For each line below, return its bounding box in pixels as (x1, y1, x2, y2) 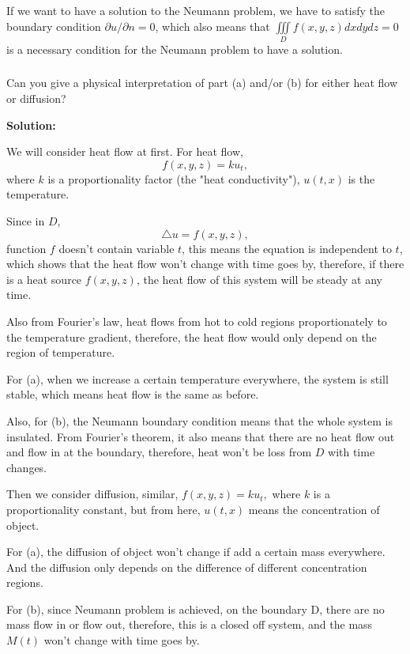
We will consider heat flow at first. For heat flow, (6, 143, 243, 160)
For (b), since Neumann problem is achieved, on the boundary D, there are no (6, 600, 385, 617)
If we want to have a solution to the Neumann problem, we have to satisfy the (6, 2, 385, 18)
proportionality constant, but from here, (6, 501, 201, 517)
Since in (6, 213, 45, 229)
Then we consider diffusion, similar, (6, 486, 179, 502)
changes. (6, 459, 47, 475)
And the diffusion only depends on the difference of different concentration (6, 558, 367, 575)
